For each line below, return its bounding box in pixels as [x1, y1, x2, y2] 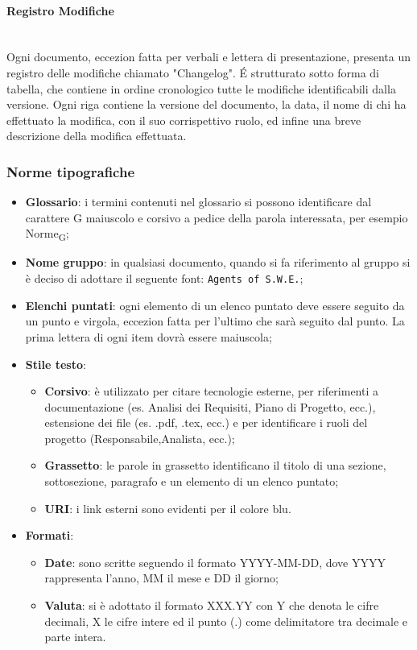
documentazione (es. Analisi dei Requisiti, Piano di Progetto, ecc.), [44, 398, 376, 415]
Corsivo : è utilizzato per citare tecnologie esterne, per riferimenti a [44, 383, 379, 400]
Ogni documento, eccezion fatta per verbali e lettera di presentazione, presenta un [6, 48, 411, 65]
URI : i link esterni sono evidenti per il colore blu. [44, 499, 291, 516]
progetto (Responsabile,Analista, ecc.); [44, 429, 235, 446]
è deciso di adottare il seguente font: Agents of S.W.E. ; [25, 270, 303, 287]
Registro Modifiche [6, 2, 114, 19]
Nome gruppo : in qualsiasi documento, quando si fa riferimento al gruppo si [25, 254, 411, 271]
